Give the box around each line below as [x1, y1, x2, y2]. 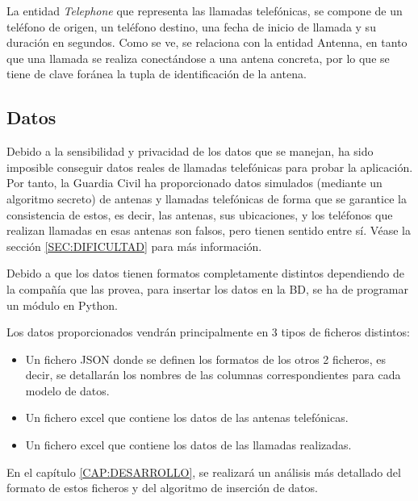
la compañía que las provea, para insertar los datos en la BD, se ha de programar [6, 280, 409, 297]
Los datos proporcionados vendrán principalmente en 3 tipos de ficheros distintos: [6, 324, 410, 340]
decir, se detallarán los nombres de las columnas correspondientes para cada [25, 366, 401, 383]
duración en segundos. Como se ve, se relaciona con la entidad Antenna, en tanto [6, 34, 408, 51]
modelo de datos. [25, 382, 110, 399]
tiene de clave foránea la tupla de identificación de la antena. [6, 65, 307, 82]
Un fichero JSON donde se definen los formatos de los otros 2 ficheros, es [25, 350, 386, 367]
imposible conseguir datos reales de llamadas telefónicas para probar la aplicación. [6, 158, 413, 175]
